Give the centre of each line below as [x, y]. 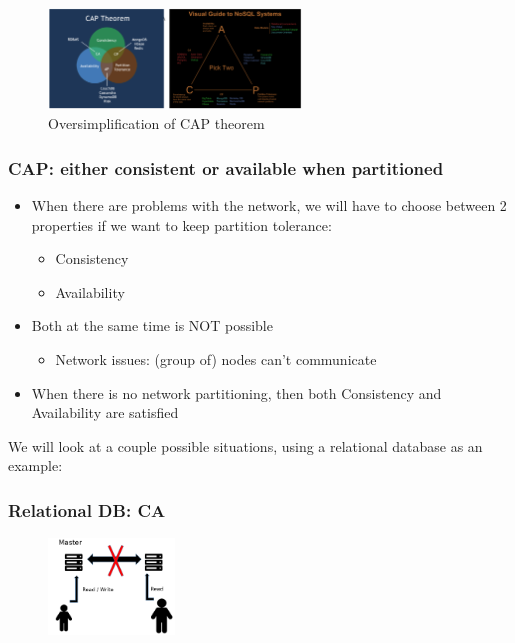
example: [35, 465]
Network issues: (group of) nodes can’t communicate [216, 358]
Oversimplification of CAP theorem [156, 123]
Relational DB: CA [87, 509]
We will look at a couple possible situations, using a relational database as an [245, 445]
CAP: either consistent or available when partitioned [226, 167]
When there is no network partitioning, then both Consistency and [236, 392]
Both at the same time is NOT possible [152, 325]
